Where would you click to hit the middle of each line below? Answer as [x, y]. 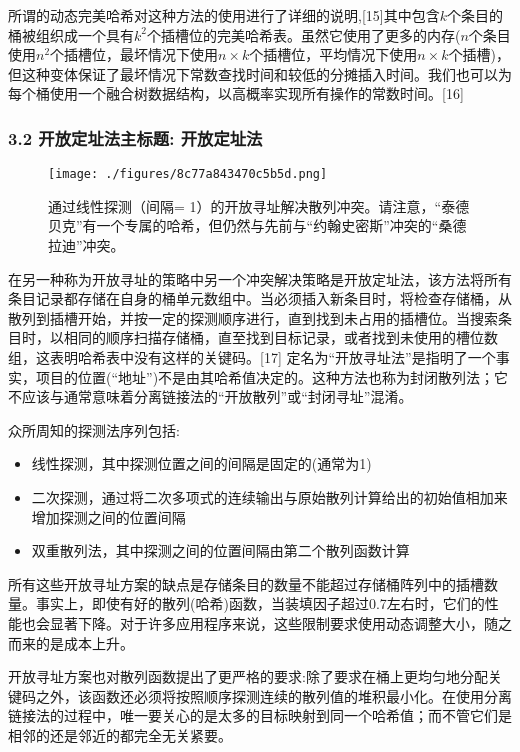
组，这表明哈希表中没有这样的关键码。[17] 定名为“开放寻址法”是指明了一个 [252, 357]
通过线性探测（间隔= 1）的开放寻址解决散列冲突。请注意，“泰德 [259, 205]
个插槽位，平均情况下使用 [333, 54]
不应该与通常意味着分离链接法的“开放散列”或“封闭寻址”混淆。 [210, 396]
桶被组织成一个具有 [71, 34]
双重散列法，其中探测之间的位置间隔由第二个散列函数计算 [220, 550]
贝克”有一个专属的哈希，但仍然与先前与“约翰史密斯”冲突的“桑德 [257, 225]
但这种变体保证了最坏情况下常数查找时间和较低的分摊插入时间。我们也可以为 [260, 73]
